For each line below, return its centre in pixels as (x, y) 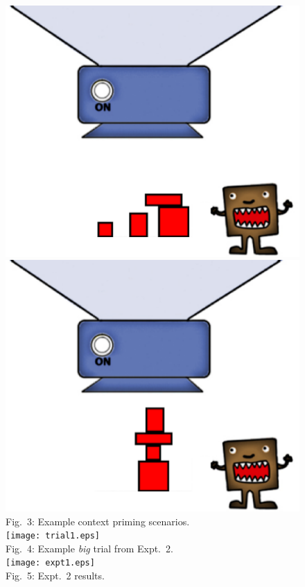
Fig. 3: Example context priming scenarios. (98, 521)
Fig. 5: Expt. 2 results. (55, 576)
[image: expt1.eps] (50, 563)
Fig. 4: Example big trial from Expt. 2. (89, 548)
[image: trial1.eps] (53, 536)
